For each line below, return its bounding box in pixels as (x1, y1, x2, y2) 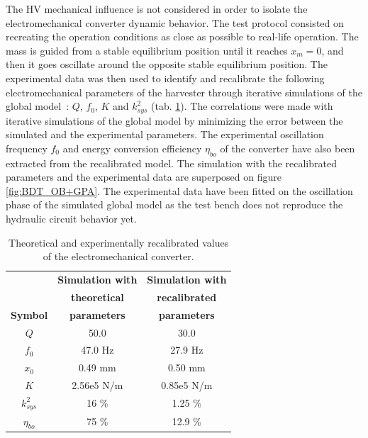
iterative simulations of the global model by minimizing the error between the (6, 113, 343, 128)
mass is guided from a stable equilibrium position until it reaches (6, 43, 288, 57)
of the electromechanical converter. (43, 249, 194, 264)
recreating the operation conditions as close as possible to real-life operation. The (6, 29, 359, 44)
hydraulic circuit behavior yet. (6, 210, 137, 225)
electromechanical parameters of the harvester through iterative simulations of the (6, 84, 363, 99)
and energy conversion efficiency (62, 140, 202, 155)
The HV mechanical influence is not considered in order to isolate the (6, 1, 308, 16)
